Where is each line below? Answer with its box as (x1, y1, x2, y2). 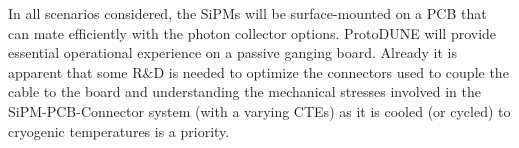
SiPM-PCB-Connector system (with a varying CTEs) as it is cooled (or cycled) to (8, 100, 511, 121)
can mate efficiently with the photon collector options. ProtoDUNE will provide (8, 22, 497, 43)
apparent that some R (8, 61, 143, 82)
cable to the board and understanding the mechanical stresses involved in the (8, 81, 482, 102)
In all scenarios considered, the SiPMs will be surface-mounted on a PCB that (8, 3, 487, 23)
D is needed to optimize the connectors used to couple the (153, 61, 509, 82)
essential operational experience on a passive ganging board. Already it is (8, 42, 457, 63)
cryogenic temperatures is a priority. (8, 120, 230, 141)
